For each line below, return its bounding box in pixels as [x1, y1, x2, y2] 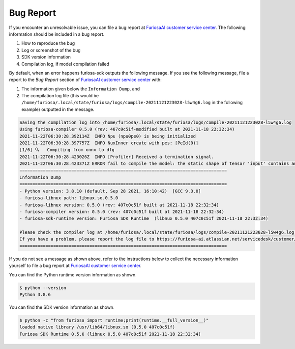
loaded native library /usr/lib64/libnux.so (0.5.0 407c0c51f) [19, 324, 176, 330]
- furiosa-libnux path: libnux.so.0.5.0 [19, 195, 118, 201]
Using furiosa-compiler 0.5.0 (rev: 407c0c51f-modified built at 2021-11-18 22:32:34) [19, 127, 235, 132]
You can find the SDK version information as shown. [9, 304, 115, 310]
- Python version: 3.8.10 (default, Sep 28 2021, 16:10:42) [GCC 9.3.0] [19, 188, 201, 194]
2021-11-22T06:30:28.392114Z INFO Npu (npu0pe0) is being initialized [19, 133, 196, 139]
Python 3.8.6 [19, 292, 51, 297]
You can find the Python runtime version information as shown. [9, 271, 137, 277]
